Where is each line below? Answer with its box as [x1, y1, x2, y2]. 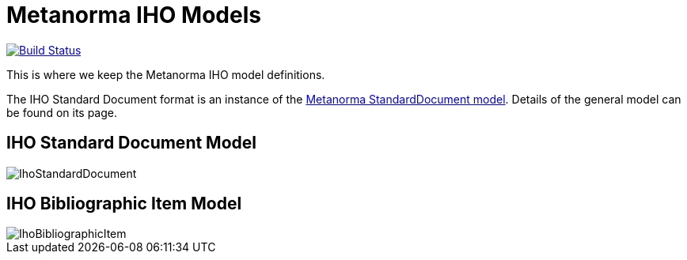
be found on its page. [6, 105, 118, 119]
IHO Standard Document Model [6, 133, 256, 153]
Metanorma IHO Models [6, 2, 261, 28]
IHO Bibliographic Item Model [6, 194, 242, 214]
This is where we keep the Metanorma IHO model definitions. [6, 67, 325, 81]
